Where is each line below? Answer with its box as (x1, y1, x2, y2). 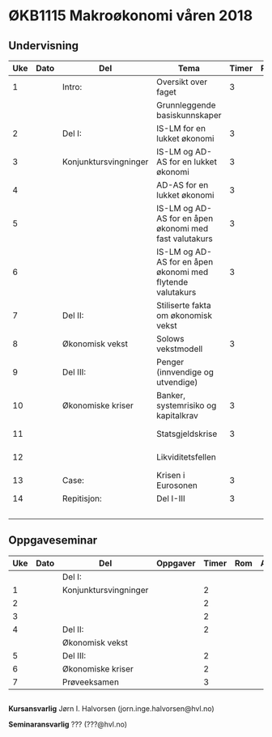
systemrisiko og (156, 400, 217, 411)
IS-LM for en (156, 123, 206, 133)
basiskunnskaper (156, 110, 222, 121)
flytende (156, 277, 189, 287)
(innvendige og (156, 366, 215, 378)
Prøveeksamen (62, 676, 120, 688)
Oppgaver (156, 557, 196, 569)
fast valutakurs (156, 233, 213, 244)
